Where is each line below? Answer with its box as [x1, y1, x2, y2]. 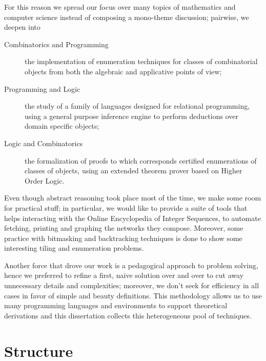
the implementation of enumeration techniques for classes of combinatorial [25, 56, 258, 67]
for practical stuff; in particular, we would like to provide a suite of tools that [4, 202, 248, 213]
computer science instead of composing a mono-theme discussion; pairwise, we [4, 11, 249, 22]
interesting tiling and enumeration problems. [4, 243, 144, 253]
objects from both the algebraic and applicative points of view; [25, 66, 222, 76]
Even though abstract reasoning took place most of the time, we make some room [4, 192, 261, 203]
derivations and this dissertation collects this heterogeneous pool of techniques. [4, 310, 252, 320]
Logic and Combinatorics [4, 137, 83, 148]
